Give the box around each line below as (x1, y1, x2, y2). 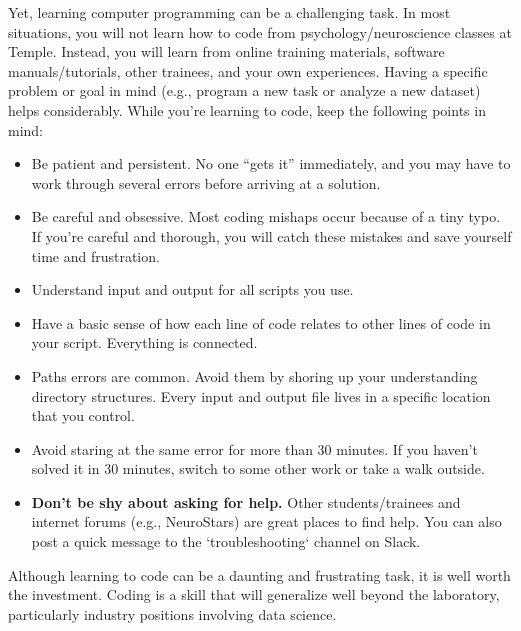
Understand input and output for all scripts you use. (31, 279, 354, 300)
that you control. (31, 405, 135, 426)
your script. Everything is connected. (31, 332, 258, 353)
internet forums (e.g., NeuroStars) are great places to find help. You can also (31, 511, 502, 532)
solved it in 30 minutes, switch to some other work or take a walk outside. (31, 458, 485, 479)
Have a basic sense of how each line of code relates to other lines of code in (31, 312, 491, 333)
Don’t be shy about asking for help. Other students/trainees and (31, 491, 461, 512)
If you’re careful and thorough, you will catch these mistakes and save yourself (31, 225, 512, 246)
